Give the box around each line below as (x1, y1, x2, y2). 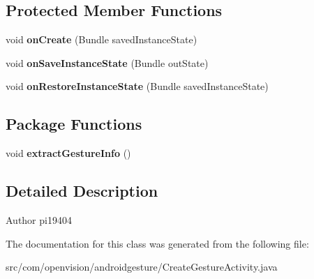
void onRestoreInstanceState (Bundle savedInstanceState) (6, 79, 269, 93)
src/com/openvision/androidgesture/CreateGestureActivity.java (6, 259, 278, 274)
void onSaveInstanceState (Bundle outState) (6, 55, 209, 70)
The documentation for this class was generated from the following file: (6, 236, 309, 250)
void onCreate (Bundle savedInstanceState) (6, 32, 197, 47)
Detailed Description (6, 180, 158, 202)
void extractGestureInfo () (6, 146, 131, 160)
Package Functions (6, 113, 142, 135)
